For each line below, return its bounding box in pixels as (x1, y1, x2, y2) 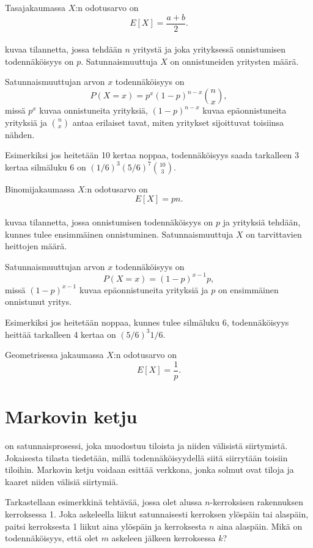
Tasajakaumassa (5, 1, 66, 13)
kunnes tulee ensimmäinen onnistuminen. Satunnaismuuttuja (5, 227, 234, 240)
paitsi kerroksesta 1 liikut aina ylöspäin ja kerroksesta (5, 519, 207, 532)
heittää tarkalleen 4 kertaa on (5, 327, 116, 340)
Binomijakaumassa (5, 182, 75, 195)
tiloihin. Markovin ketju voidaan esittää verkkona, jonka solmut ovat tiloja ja (5, 463, 294, 476)
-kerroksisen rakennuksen (210, 495, 303, 508)
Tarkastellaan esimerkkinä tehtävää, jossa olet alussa (5, 495, 202, 508)
